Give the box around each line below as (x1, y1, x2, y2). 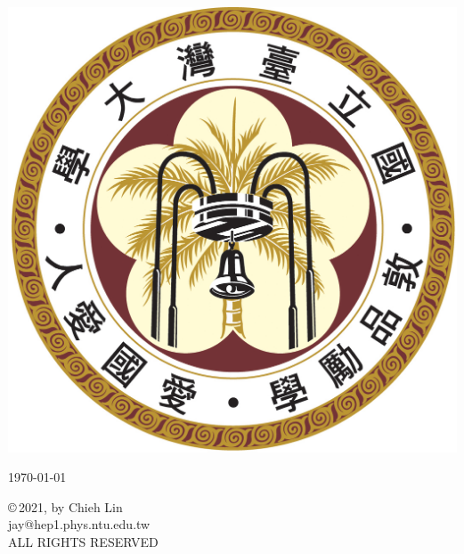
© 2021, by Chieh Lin (8, 497, 123, 516)
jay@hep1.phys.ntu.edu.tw (8, 515, 151, 534)
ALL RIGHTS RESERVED (8, 532, 159, 550)
